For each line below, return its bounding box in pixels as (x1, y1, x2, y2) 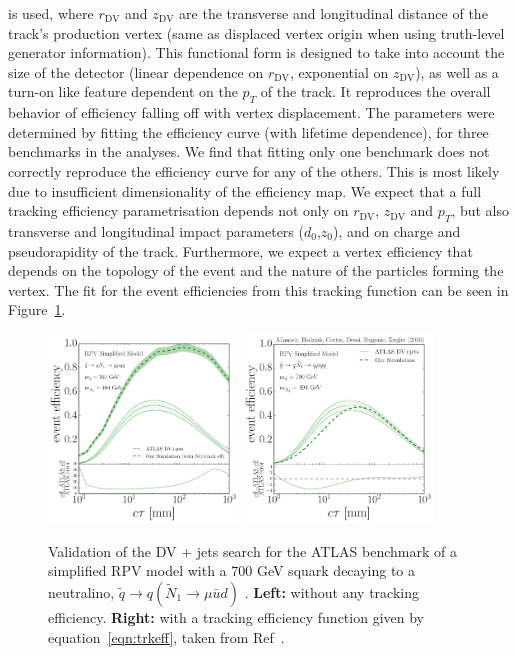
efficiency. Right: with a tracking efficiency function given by (48, 607, 424, 628)
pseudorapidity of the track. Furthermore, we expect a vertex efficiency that (8, 240, 473, 261)
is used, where (8, 3, 94, 23)
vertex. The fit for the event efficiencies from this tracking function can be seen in (8, 279, 509, 300)
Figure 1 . (8, 299, 66, 320)
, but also (451, 200, 510, 221)
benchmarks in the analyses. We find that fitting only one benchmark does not (8, 141, 490, 162)
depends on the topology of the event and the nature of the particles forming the (8, 260, 504, 281)
